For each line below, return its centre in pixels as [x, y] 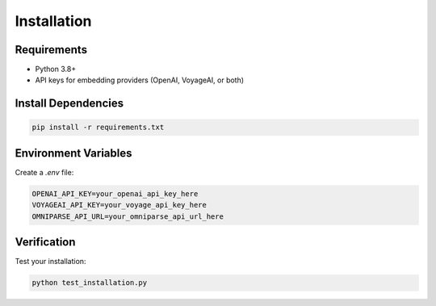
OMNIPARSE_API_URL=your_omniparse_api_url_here [128, 216]
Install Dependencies [69, 104]
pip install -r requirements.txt [98, 128]
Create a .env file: [44, 172]
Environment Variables [73, 153]
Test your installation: [50, 262]
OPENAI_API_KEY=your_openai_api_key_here [115, 193]
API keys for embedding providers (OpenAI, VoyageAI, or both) [140, 80]
